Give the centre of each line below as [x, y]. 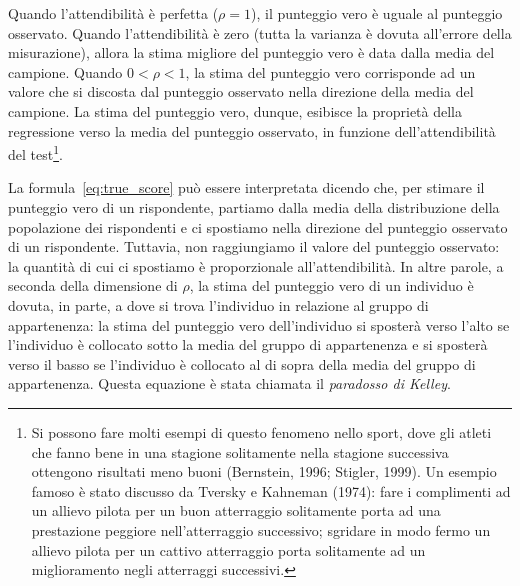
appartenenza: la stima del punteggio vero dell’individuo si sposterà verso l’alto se [259, 324]
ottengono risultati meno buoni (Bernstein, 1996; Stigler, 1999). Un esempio [264, 471]
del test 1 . [35, 152]
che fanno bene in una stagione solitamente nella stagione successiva [240, 451]
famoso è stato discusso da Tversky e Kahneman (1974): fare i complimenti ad [271, 490]
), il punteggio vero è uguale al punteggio [377, 13]
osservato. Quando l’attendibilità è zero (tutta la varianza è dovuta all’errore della [260, 32]
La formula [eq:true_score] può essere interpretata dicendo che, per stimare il [246, 187]
